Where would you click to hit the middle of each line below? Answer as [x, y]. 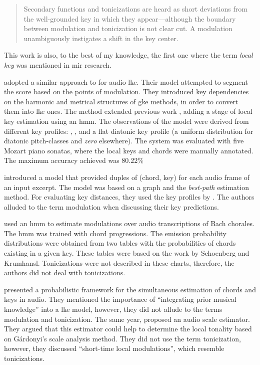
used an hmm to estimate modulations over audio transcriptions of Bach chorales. [129, 223]
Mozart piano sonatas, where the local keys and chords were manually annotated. [129, 150]
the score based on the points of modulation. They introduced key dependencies [126, 92]
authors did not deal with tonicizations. [65, 272]
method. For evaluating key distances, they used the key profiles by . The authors [129, 197]
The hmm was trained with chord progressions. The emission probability [115, 233]
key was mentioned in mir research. [58, 64]
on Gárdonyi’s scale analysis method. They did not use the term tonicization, [122, 338]
